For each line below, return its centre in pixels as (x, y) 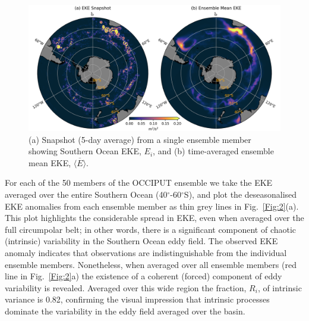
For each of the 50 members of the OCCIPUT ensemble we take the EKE (139, 183)
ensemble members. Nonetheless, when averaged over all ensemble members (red (151, 264)
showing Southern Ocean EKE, (85, 151)
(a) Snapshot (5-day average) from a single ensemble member (140, 139)
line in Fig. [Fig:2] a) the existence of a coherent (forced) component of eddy (144, 276)
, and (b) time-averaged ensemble (213, 151)
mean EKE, (50, 162)
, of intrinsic (280, 287)
